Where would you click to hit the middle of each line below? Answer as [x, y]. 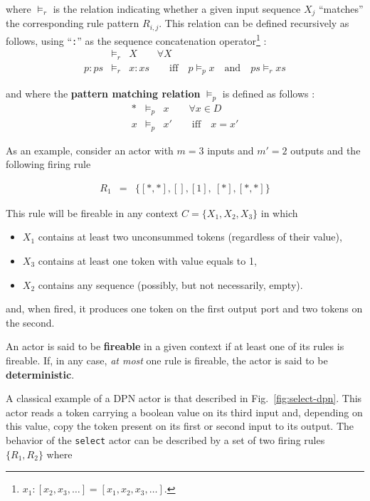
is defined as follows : [269, 94]
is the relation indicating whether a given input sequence [177, 9]
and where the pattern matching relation [103, 94]
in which [279, 212]
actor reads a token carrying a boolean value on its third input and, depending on [184, 412]
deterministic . [40, 374]
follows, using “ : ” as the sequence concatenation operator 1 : [136, 39]
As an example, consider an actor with [90, 150]
